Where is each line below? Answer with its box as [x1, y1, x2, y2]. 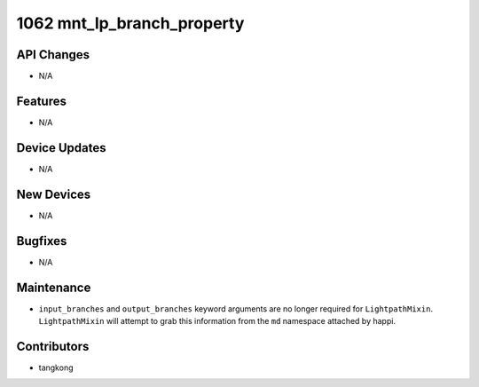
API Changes [16, 47, 90, 62]
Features [16, 93, 67, 108]
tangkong [38, 362, 74, 373]
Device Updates [16, 140, 106, 155]
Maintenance [16, 280, 91, 295]
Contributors [16, 338, 90, 354]
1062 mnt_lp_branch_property [16, 13, 245, 33]
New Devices [16, 186, 91, 201]
